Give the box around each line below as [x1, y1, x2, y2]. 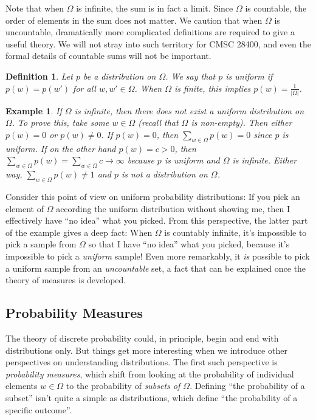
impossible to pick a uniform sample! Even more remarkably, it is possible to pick [5, 250, 310, 263]
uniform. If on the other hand [5, 142, 116, 154]
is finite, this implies [174, 81, 251, 94]
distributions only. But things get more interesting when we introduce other [5, 343, 287, 356]
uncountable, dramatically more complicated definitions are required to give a [5, 26, 295, 38]
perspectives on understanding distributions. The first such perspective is [5, 356, 278, 368]
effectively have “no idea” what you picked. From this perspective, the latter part [5, 214, 308, 227]
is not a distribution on [121, 168, 208, 181]
